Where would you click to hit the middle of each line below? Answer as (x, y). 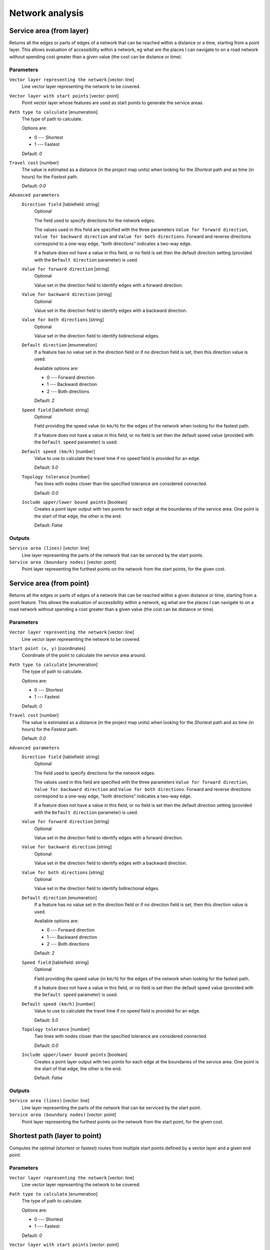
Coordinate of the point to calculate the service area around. (84, 655)
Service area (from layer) (49, 31)
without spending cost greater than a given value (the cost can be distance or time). (96, 56)
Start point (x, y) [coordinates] (47, 648)
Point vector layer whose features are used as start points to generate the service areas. (113, 103)
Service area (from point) (49, 583)
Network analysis (46, 13)
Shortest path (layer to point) (55, 1136)
